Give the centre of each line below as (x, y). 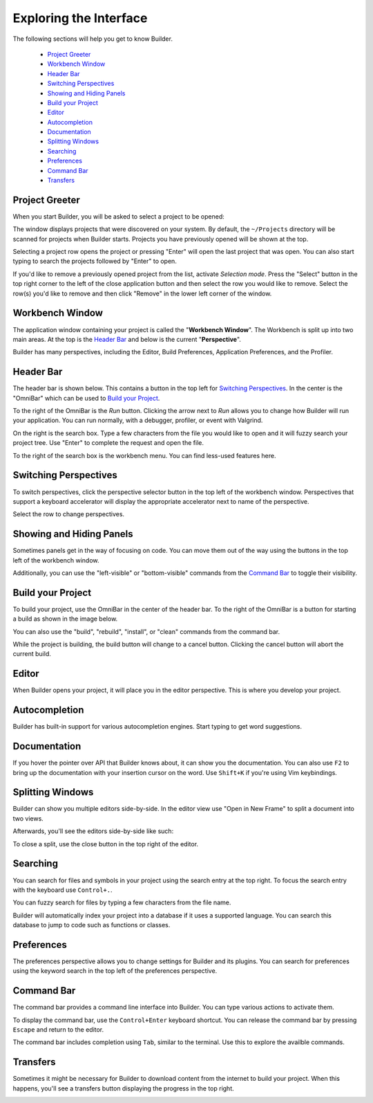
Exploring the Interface (80, 18)
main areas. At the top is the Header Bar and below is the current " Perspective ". (127, 339)
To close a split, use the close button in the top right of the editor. (106, 844)
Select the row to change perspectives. (68, 514)
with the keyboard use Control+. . (63, 890)
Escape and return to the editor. (58, 1030)
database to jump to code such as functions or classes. (92, 925)
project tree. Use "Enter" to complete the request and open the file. (108, 443)
